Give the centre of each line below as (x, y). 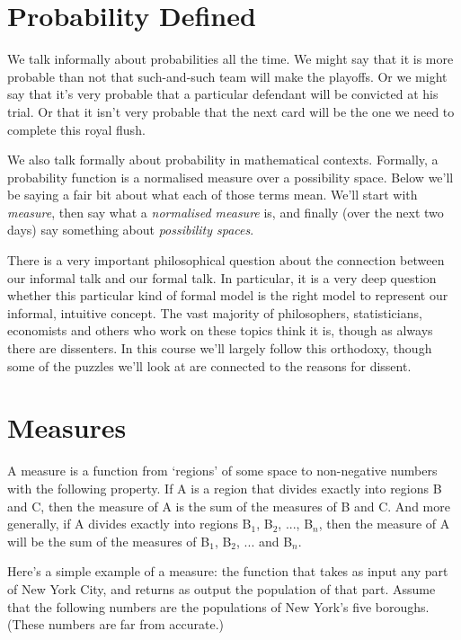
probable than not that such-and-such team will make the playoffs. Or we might (227, 76)
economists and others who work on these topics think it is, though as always (220, 330)
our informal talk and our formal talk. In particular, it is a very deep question (222, 277)
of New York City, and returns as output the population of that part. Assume (222, 588)
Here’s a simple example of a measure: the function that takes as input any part (228, 571)
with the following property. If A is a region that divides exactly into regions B (225, 488)
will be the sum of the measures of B (109, 541)
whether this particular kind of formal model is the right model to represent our (228, 295)
